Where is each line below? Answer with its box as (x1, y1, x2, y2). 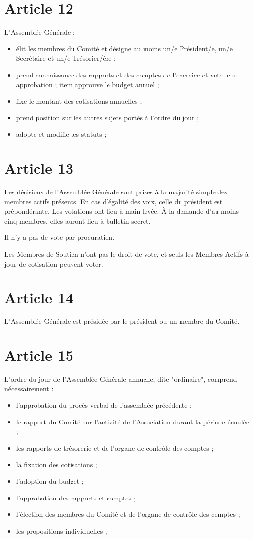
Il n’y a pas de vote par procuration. (4, 232, 115, 242)
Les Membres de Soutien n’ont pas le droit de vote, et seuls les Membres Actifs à (4, 248, 249, 259)
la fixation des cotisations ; (16, 459, 97, 469)
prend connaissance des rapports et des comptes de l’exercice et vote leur (16, 69, 237, 79)
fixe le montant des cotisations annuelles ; (16, 96, 142, 106)
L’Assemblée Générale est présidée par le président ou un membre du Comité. (4, 316, 240, 326)
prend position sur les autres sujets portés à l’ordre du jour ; (16, 112, 199, 122)
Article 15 (4, 345, 73, 365)
